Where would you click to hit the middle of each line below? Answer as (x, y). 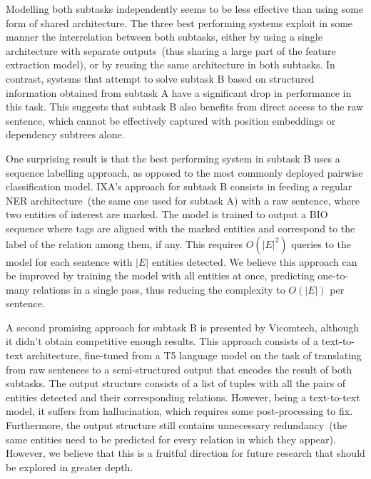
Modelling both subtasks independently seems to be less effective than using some (185, 9)
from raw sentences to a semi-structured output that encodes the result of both (179, 369)
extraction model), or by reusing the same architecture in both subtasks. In (171, 65)
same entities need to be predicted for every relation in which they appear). (171, 439)
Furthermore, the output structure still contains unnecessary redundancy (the (177, 425)
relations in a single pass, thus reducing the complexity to (159, 289)
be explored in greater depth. (70, 467)
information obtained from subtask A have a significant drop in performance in (179, 92)
